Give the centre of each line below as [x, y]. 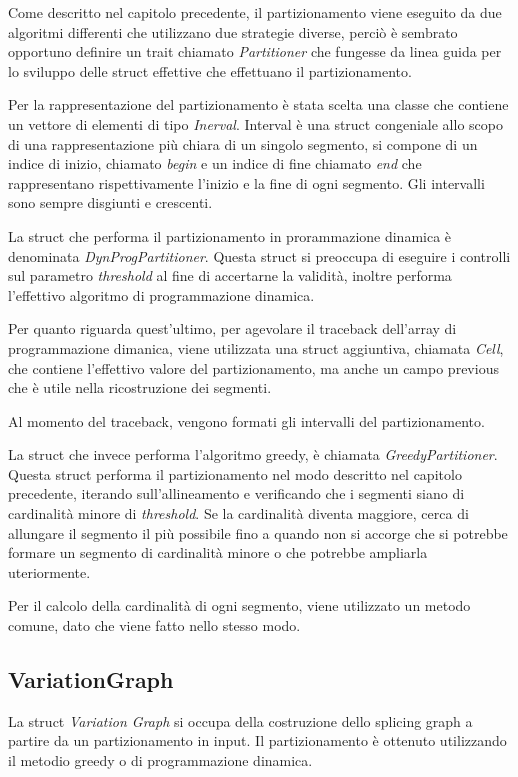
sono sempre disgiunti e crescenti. [110, 202]
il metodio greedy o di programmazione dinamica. [160, 760]
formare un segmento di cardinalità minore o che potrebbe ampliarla [218, 552]
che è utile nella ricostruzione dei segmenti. [140, 387]
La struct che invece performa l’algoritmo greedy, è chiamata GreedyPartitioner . [253, 454]
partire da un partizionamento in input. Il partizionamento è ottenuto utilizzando [257, 740]
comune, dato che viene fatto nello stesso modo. [154, 625]
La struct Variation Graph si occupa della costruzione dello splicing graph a [240, 720]
